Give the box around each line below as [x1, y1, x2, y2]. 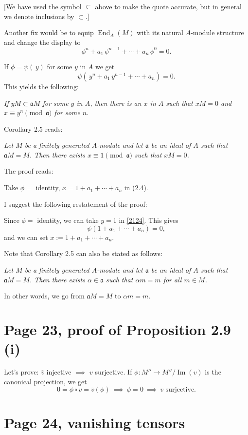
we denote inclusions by [4, 11, 74, 21]
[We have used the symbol [4, 1, 82, 11]
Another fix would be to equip [4, 27, 94, 38]
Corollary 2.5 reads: [4, 123, 63, 134]
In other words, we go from [4, 291, 85, 301]
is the [205, 367, 221, 377]
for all [163, 274, 182, 284]
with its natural [137, 27, 183, 38]
